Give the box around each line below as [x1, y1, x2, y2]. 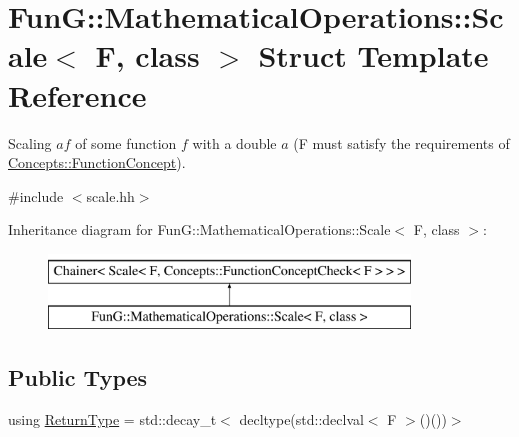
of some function [75, 132, 177, 153]
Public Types [8, 362, 148, 393]
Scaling [8, 132, 52, 153]
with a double [192, 132, 277, 153]
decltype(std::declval [239, 409, 364, 430]
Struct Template [258, 35, 489, 76]
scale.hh [86, 185, 135, 206]
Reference [8, 74, 147, 115]
